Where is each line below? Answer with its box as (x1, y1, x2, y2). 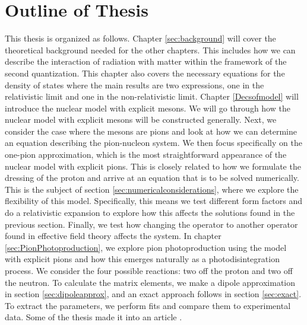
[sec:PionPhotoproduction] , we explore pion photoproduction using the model (5, 241, 287, 253)
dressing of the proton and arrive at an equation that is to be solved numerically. (5, 171, 299, 184)
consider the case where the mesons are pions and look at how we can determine (5, 125, 297, 137)
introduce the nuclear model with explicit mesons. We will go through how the (5, 101, 290, 114)
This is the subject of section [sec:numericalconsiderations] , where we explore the (5, 183, 299, 195)
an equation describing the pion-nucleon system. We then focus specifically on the (5, 136, 302, 149)
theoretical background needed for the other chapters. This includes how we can (5, 43, 296, 56)
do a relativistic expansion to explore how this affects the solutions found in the (5, 206, 295, 219)
